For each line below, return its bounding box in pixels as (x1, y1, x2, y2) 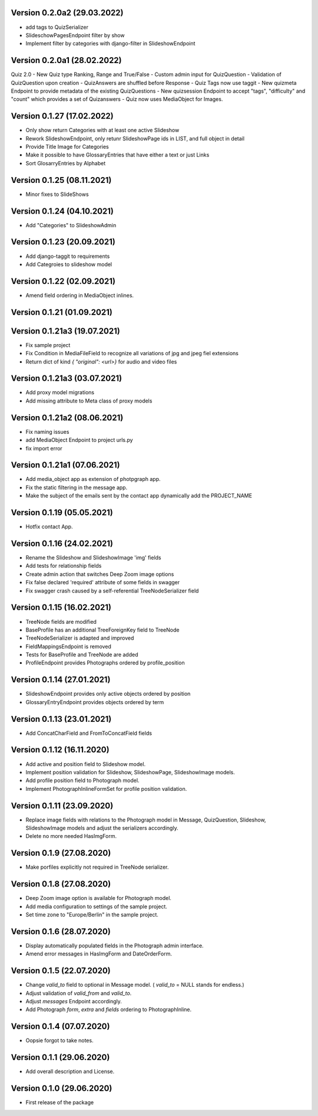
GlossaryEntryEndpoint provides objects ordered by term (25, 698, 164, 705)
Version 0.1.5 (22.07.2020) (11, 966, 111, 976)
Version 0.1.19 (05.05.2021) (11, 508, 113, 518)
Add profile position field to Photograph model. (25, 777, 140, 784)
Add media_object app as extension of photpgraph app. (25, 476, 161, 483)
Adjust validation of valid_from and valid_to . (25, 989, 132, 997)
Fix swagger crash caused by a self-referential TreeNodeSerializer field (25, 587, 199, 594)
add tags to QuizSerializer (25, 24, 88, 31)
